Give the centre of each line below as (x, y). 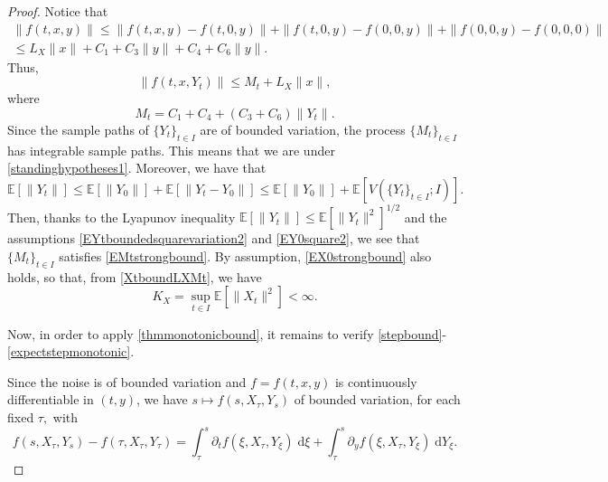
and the (426, 217)
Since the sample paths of (78, 129)
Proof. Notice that (58, 11)
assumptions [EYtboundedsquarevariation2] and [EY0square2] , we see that (214, 238)
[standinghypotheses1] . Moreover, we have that (137, 168)
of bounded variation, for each (377, 399)
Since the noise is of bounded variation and (127, 381)
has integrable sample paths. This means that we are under (171, 150)
